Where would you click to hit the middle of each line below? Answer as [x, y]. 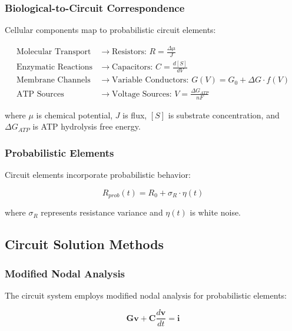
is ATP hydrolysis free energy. [87, 126]
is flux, [135, 115]
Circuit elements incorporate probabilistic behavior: [98, 175]
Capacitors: [132, 67]
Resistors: [129, 52]
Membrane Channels [53, 80]
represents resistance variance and [102, 212]
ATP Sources [40, 94]
